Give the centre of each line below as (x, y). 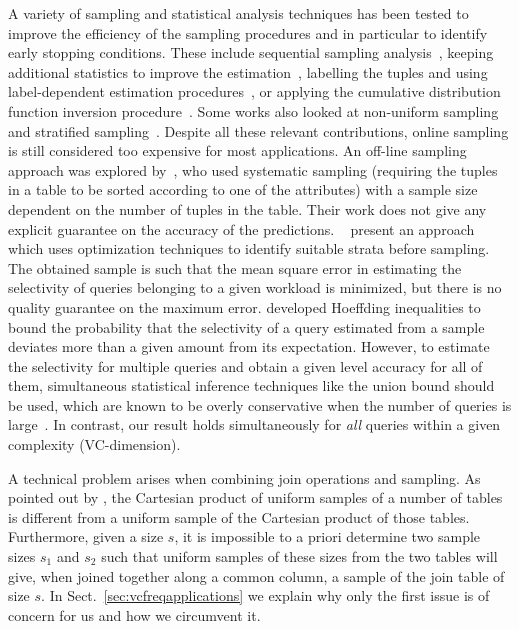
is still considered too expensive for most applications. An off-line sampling (237, 150)
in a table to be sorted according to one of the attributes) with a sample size (243, 189)
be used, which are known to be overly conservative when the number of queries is (260, 404)
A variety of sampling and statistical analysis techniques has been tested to (238, 13)
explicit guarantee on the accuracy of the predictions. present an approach (241, 228)
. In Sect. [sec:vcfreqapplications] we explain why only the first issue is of (265, 595)
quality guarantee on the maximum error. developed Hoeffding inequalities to (244, 306)
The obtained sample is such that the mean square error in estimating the (235, 267)
